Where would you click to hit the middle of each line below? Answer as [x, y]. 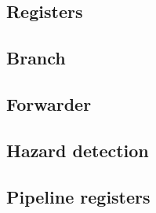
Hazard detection [78, 150]
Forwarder [49, 103]
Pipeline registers [78, 196]
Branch [36, 58]
